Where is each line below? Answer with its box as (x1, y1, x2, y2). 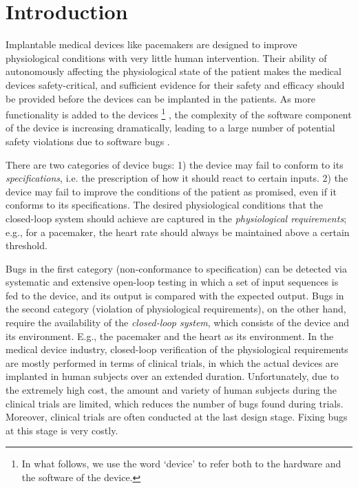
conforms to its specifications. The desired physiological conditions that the (6, 198, 324, 212)
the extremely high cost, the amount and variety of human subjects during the (6, 383, 337, 397)
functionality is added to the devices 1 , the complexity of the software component (6, 105, 352, 121)
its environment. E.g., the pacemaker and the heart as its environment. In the (6, 328, 334, 343)
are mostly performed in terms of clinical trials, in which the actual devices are (6, 355, 339, 370)
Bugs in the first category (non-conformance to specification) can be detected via (6, 261, 347, 275)
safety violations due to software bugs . (6, 134, 170, 148)
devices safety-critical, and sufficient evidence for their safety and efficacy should (6, 77, 345, 92)
